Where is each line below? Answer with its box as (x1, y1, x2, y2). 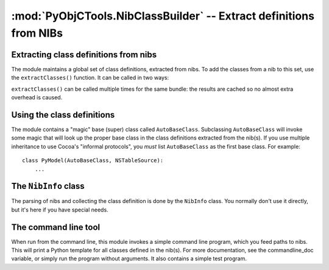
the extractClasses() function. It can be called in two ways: (11, 74, 169, 82)
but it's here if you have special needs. (11, 206, 109, 213)
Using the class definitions (11, 110, 115, 120)
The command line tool (11, 222, 101, 232)
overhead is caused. (11, 94, 63, 101)
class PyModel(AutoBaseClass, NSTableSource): (22, 157, 164, 164)
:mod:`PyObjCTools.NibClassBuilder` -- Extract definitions (11, 9, 315, 23)
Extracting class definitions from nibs (11, 49, 157, 60)
